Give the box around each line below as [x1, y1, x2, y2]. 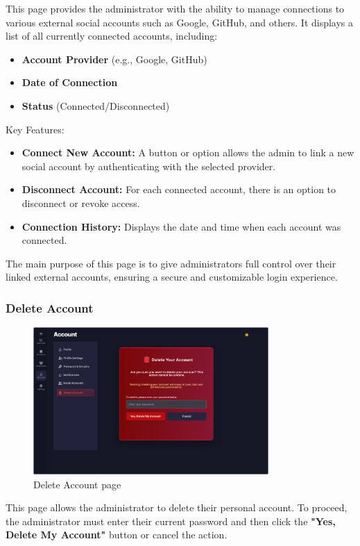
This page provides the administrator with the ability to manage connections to [6, 1, 345, 15]
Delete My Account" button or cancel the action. [6, 527, 228, 542]
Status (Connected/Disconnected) [22, 98, 170, 113]
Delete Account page [33, 477, 121, 491]
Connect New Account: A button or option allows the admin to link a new [22, 145, 354, 160]
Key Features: [6, 122, 65, 136]
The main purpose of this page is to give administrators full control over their [6, 256, 336, 270]
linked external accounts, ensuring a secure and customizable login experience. [6, 270, 338, 284]
